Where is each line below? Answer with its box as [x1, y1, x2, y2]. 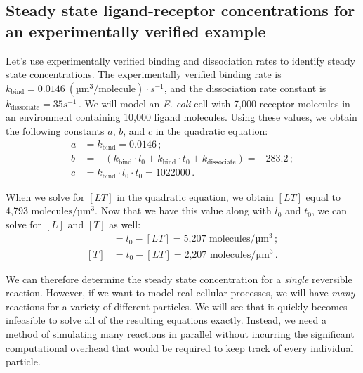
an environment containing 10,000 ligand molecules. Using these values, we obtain [6, 110, 357, 124]
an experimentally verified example [6, 20, 266, 41]
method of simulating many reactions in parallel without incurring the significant [6, 326, 355, 341]
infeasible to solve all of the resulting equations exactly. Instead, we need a [6, 313, 326, 327]
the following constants [6, 123, 105, 138]
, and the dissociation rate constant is [164, 80, 326, 95]
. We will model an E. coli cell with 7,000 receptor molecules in [78, 96, 350, 110]
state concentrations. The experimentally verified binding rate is [6, 67, 282, 81]
